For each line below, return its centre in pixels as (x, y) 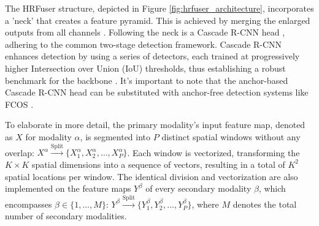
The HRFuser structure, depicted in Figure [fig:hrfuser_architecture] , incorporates (159, 8)
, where (205, 204)
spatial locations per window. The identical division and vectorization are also (152, 176)
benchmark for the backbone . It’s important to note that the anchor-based (147, 80)
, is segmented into (115, 136)
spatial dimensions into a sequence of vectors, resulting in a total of (159, 164)
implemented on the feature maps (68, 188)
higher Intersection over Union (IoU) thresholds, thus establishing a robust (145, 68)
